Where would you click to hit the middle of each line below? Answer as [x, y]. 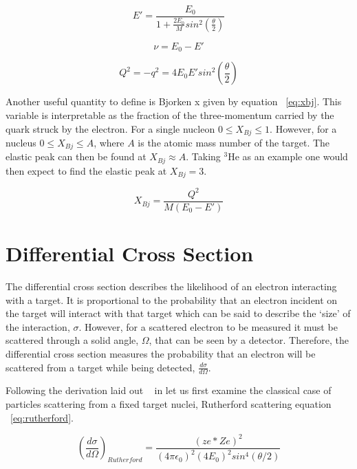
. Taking [203, 156]
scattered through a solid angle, [72, 340]
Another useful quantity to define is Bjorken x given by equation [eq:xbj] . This [174, 101]
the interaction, [38, 326]
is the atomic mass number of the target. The [234, 142]
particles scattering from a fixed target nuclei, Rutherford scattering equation [169, 404]
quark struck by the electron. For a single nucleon [110, 128]
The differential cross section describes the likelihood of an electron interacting [171, 286]
